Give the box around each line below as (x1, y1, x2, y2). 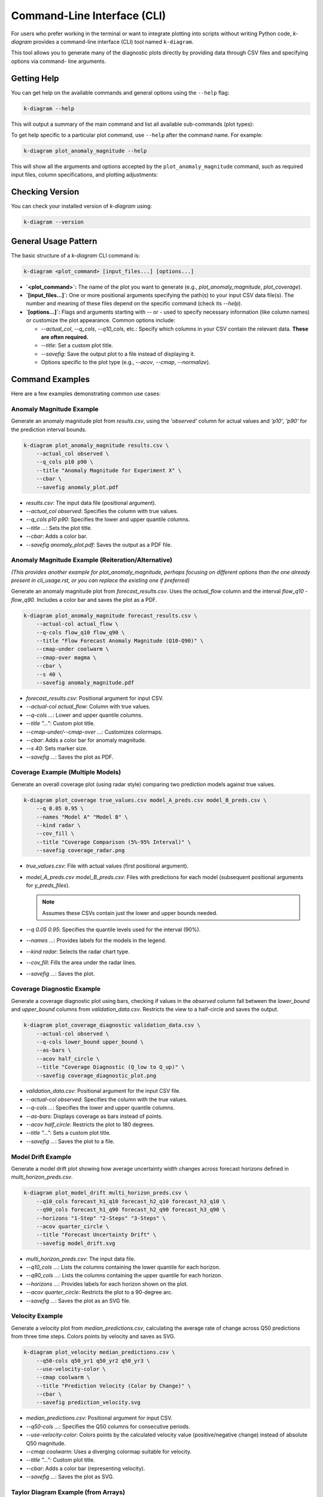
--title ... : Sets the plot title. (26, 524, 92, 531)
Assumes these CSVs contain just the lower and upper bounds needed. (42, 909, 218, 916)
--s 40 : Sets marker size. (26, 745, 88, 752)
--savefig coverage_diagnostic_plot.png (36, 1072, 157, 1079)
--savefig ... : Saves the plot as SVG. (26, 1473, 114, 1480)
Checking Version (11, 187, 80, 197)
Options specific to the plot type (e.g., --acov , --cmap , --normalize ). (41, 359, 211, 366)
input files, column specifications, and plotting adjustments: (11, 171, 159, 178)
